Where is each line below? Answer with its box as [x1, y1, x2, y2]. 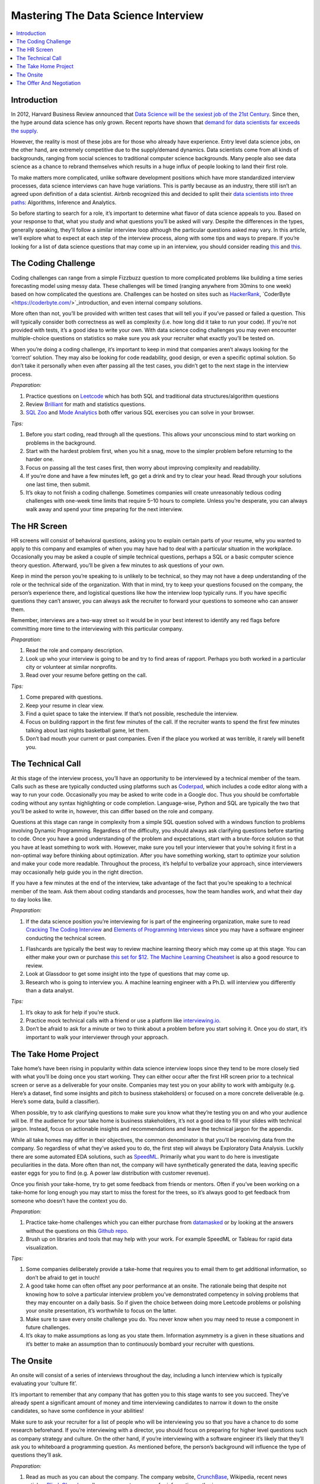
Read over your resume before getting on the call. [25, 671, 148, 679]
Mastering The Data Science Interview [11, 9, 204, 22]
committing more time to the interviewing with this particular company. [11, 625, 184, 632]
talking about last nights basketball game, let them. [25, 727, 151, 734]
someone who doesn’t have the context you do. [11, 1197, 127, 1204]
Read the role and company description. [25, 647, 124, 654]
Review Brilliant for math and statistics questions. [25, 401, 146, 408]
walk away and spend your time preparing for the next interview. [25, 505, 183, 513]
